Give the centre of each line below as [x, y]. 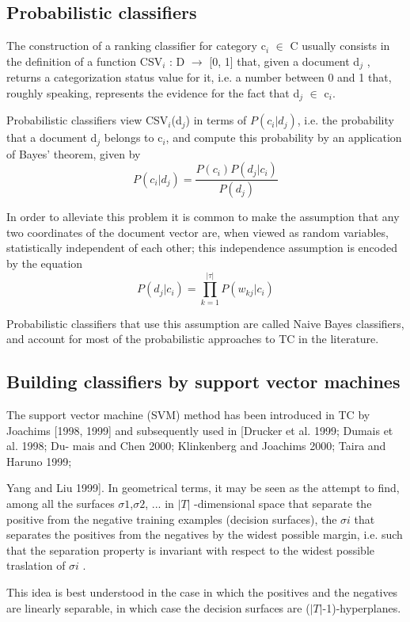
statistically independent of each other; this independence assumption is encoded [202, 248]
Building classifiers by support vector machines [203, 382]
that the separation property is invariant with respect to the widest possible [190, 549]
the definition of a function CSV [85, 61]
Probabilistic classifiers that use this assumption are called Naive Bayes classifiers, [205, 323]
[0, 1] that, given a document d [285, 61]
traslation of [36, 565]
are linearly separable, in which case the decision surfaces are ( [158, 607]
